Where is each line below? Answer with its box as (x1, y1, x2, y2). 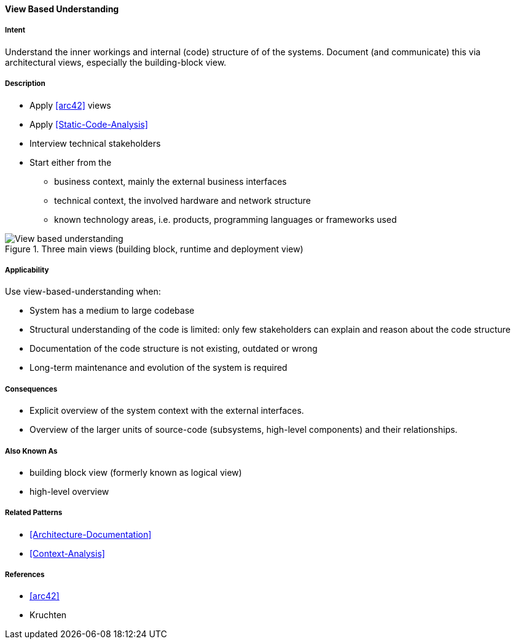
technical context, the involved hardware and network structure (54, 195, 311, 206)
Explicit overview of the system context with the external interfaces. (29, 405, 304, 416)
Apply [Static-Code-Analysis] (29, 118, 148, 130)
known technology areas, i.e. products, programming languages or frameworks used (54, 214, 397, 225)
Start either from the (29, 157, 112, 168)
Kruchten (29, 610, 67, 621)
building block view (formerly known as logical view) (29, 467, 242, 478)
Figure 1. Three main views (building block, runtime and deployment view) (5, 243, 304, 254)
